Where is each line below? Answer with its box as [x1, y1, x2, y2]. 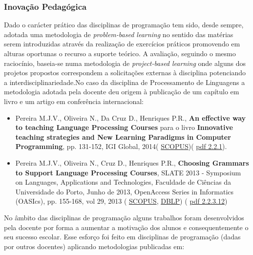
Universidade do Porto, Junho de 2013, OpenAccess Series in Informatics [15, 186, 234, 196]
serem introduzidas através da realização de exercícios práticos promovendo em [4, 39, 240, 49]
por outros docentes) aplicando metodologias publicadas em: [4, 241, 185, 251]
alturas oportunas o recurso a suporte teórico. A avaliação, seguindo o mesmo [4, 48, 236, 58]
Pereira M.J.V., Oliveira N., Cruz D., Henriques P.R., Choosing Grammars [15, 157, 249, 168]
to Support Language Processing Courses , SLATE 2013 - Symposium [15, 167, 241, 177]
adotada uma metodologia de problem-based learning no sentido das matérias [4, 29, 233, 39]
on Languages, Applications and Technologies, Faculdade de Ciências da [15, 177, 232, 187]
